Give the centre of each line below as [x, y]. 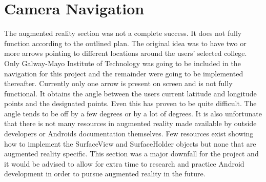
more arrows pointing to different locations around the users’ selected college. [126, 53]
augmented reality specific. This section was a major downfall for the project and [131, 154]
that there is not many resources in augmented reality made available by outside [130, 123]
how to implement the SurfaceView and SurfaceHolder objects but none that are [130, 143]
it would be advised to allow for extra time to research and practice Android [124, 163]
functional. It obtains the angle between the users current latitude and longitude [130, 93]
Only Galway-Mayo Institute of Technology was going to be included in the [122, 63]
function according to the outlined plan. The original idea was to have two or [125, 43]
